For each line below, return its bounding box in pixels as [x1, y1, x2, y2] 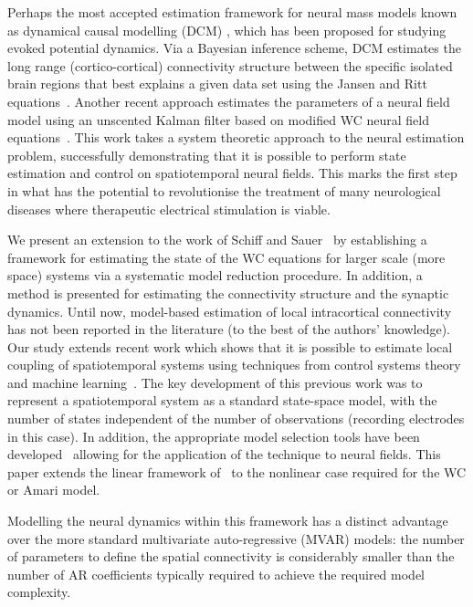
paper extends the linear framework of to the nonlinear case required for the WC [7, 462, 467, 481]
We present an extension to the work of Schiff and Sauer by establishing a [7, 230, 427, 249]
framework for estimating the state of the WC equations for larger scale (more [7, 247, 446, 267]
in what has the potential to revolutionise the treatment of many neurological [7, 181, 441, 200]
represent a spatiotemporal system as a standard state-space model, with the [7, 391, 437, 410]
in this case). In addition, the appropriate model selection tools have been [7, 426, 420, 445]
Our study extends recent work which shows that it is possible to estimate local [7, 337, 453, 356]
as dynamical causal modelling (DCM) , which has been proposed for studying [7, 20, 447, 39]
